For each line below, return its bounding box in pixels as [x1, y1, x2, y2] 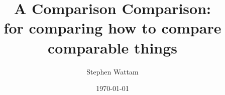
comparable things [47, 37, 178, 57]
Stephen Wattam [86, 66, 139, 76]
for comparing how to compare [4, 17, 221, 38]
